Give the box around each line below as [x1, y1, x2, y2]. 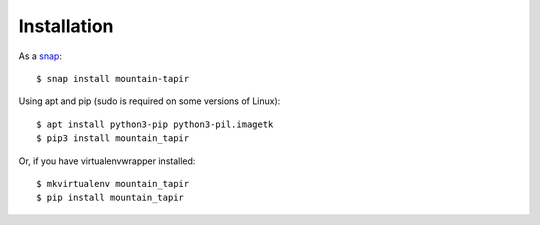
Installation [18, 15, 114, 37]
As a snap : [18, 50, 62, 62]
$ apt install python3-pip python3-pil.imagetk [36, 118, 274, 130]
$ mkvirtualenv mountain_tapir [36, 178, 190, 189]
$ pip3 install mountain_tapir [36, 133, 190, 144]
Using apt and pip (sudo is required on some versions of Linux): [18, 95, 281, 107]
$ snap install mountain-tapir [36, 73, 190, 84]
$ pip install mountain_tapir [36, 192, 185, 204]
